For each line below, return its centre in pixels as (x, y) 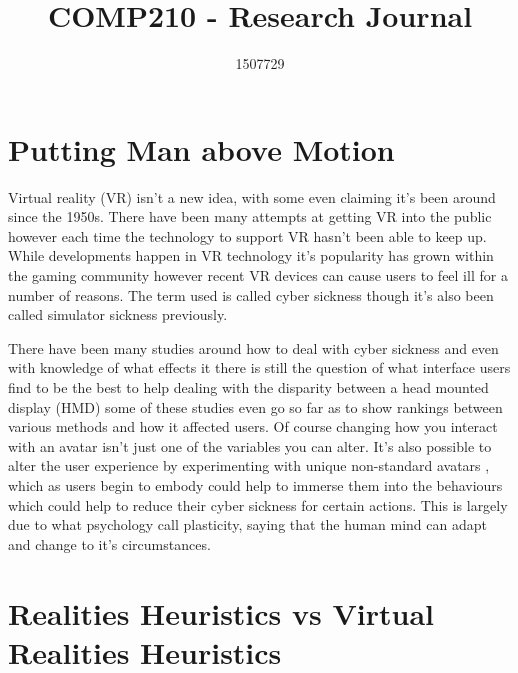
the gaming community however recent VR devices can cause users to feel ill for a (258, 275)
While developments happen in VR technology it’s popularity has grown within (251, 255)
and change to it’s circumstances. (109, 543)
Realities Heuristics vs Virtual (221, 612)
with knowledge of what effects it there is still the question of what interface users (259, 367)
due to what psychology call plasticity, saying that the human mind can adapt (247, 524)
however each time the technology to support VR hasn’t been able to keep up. (247, 235)
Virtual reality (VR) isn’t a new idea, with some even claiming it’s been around (252, 196)
